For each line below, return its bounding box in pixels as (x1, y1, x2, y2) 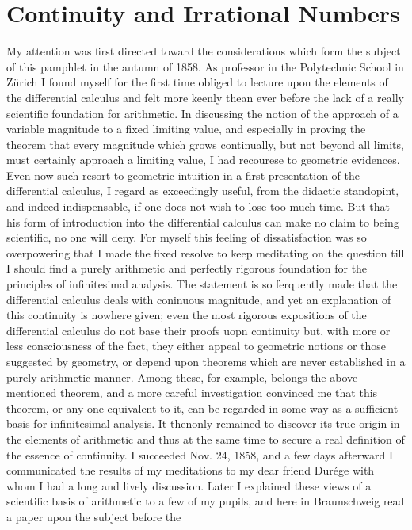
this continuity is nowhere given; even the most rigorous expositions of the (6, 307, 367, 323)
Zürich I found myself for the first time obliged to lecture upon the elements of (6, 74, 388, 90)
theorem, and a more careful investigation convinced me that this (60, 384, 378, 401)
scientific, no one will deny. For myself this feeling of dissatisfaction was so (6, 229, 367, 246)
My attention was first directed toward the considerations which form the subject (6, 43, 401, 59)
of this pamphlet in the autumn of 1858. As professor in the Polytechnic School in (6, 58, 404, 74)
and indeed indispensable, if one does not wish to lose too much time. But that (6, 198, 390, 215)
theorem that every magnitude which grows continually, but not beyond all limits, (6, 135, 404, 152)
